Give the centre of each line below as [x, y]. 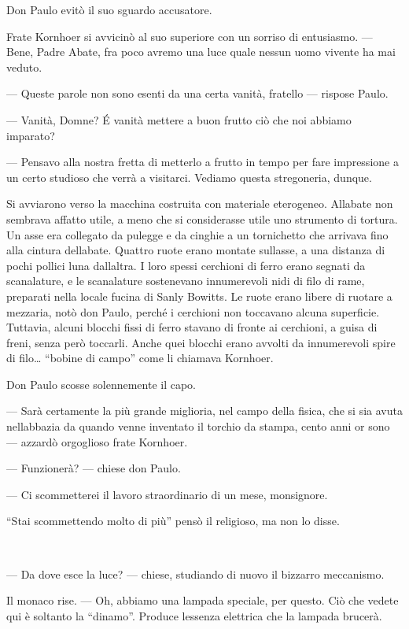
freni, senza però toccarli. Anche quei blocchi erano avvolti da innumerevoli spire [201, 342]
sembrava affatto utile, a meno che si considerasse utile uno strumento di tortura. [202, 218]
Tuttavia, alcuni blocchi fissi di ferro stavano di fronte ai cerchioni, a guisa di [192, 327]
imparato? [31, 135]
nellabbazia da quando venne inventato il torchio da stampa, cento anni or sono [198, 426]
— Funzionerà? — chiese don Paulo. [94, 468]
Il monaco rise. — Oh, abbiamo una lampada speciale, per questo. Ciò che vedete [203, 600]
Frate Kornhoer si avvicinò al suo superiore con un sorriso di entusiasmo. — [190, 36]
